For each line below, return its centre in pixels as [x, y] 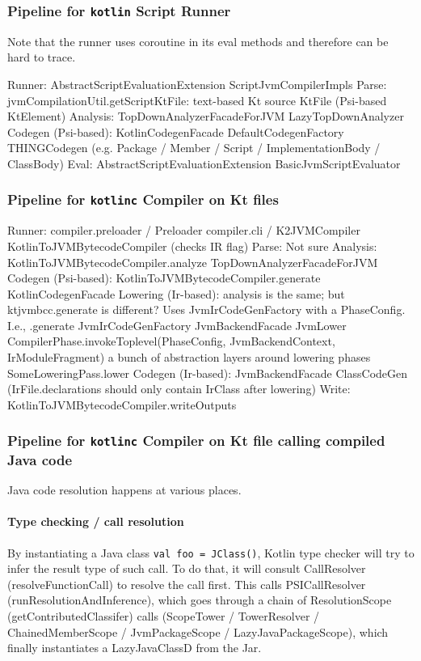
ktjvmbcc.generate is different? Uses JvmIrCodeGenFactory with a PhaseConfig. [206, 309]
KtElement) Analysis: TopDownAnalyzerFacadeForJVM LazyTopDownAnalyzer [206, 116]
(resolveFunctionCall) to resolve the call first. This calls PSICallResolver [187, 584]
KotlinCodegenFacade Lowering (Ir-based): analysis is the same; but [176, 293]
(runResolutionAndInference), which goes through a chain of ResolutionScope [200, 600]
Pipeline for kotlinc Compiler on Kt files [143, 199]
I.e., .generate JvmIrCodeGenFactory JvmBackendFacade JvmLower [177, 325]
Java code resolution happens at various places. [124, 490]
